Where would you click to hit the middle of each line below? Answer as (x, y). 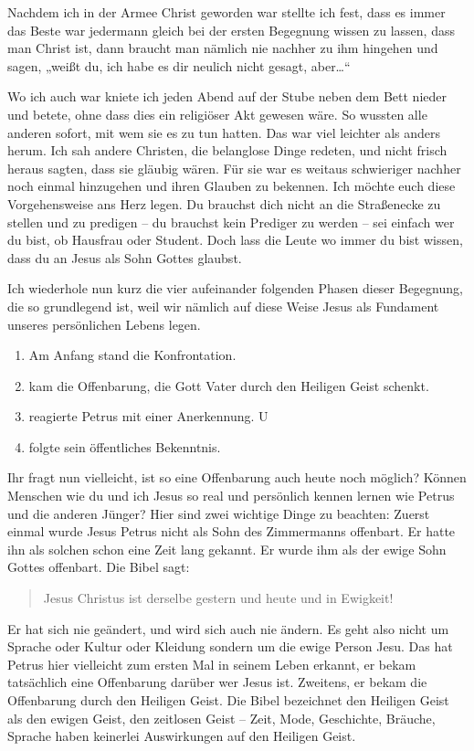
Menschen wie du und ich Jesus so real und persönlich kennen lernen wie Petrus (231, 496)
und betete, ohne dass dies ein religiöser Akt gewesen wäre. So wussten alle (217, 114)
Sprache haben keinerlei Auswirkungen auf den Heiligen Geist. (182, 736)
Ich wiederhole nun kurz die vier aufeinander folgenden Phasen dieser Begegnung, (235, 288)
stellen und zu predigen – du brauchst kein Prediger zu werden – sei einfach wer (231, 222)
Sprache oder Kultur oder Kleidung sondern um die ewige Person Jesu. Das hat (230, 646)
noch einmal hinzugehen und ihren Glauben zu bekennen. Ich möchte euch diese (232, 186)
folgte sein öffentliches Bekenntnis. (125, 446)
